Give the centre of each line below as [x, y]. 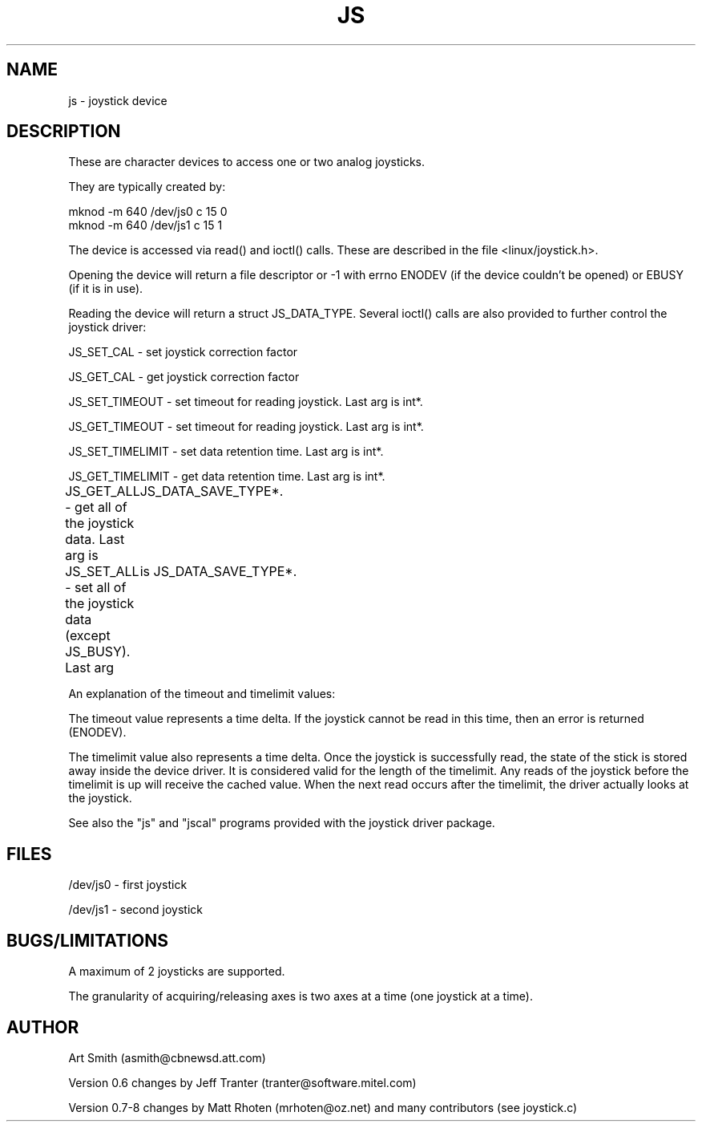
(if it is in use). [106, 289]
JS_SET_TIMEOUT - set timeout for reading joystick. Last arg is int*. [246, 402]
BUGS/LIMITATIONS [87, 940]
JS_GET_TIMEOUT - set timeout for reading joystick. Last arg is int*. [246, 427]
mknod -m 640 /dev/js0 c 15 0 [148, 212]
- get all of [96, 507]
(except [88, 636]
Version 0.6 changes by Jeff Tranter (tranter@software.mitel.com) [242, 1082]
